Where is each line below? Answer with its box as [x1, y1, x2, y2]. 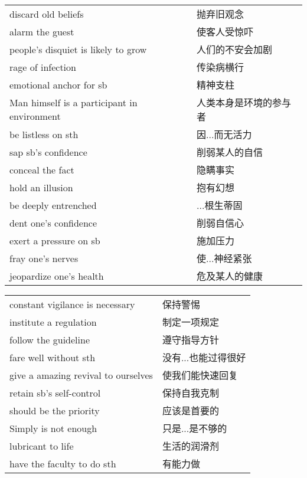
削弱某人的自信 [197, 145, 263, 159]
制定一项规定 [162, 315, 219, 329]
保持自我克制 [162, 386, 219, 400]
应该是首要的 [162, 404, 219, 417]
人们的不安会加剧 [197, 42, 273, 56]
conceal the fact [9, 162, 74, 176]
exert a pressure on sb [9, 233, 100, 247]
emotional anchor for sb [9, 77, 107, 91]
